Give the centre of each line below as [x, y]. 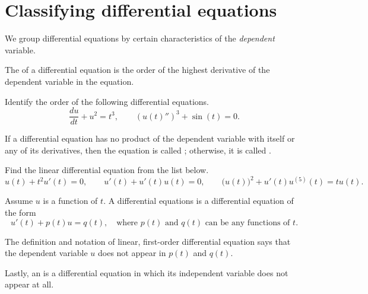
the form [20, 212]
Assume [19, 201]
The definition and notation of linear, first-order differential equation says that [148, 241]
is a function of [70, 201]
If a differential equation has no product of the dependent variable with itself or [150, 138]
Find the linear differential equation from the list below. [107, 170]
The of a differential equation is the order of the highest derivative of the [137, 70]
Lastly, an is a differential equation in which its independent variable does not [147, 272]
